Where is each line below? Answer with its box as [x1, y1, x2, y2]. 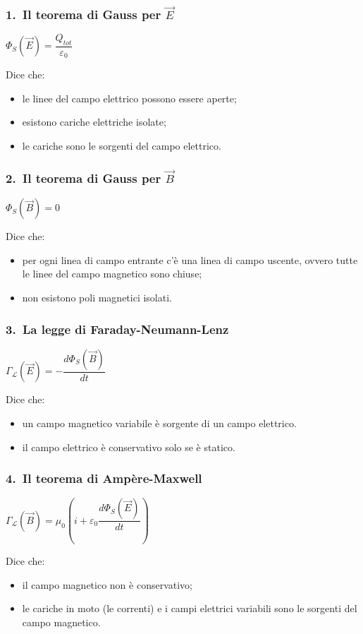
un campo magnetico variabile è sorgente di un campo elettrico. [22, 415, 297, 430]
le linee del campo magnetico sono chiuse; [22, 266, 202, 281]
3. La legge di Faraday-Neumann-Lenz [6, 320, 229, 337]
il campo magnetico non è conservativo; [22, 577, 193, 592]
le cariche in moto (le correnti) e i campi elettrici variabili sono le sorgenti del [22, 601, 357, 616]
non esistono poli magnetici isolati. [22, 290, 172, 305]
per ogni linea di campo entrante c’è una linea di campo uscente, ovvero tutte [22, 252, 358, 267]
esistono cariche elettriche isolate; [22, 114, 166, 129]
